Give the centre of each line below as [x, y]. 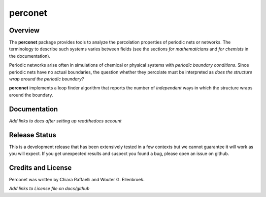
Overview [24, 30]
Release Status [33, 135]
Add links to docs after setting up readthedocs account [65, 120]
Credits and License [40, 168]
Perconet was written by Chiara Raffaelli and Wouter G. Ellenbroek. [77, 179]
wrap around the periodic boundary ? [47, 79]
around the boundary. [31, 95]
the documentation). [30, 56]
